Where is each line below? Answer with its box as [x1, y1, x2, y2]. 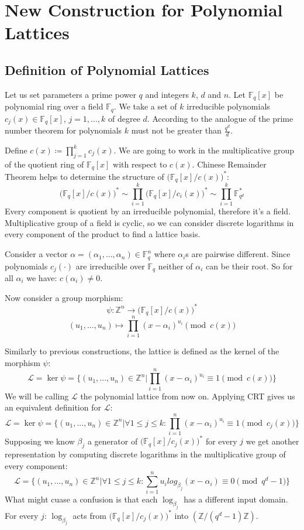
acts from [72, 509, 106, 521]
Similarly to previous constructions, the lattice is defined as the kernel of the [5, 345, 279, 357]
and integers [145, 88, 189, 100]
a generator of [87, 435, 138, 447]
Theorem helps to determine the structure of [5, 170, 164, 182]
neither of [158, 259, 193, 272]
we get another [246, 435, 299, 447]
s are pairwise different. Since [185, 248, 291, 260]
